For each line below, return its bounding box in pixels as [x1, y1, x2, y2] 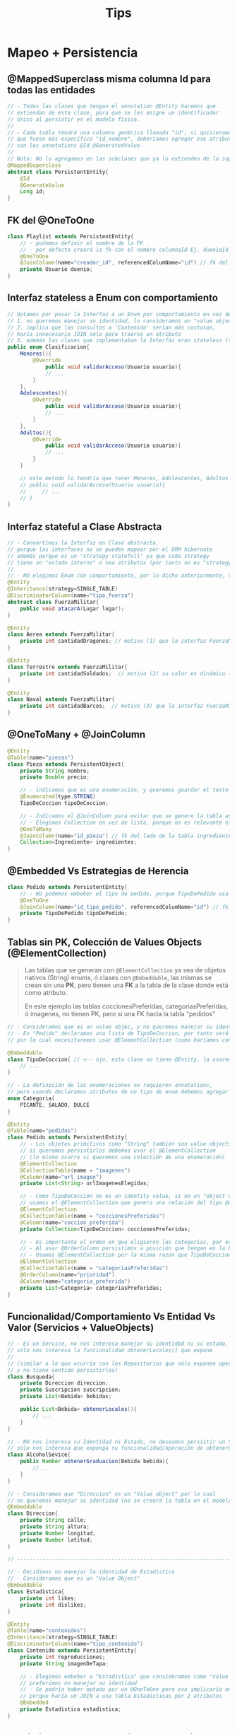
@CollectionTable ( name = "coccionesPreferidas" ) [20, 1212, 166, 1219]
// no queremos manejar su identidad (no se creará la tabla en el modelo [7, 1497, 232, 1504]
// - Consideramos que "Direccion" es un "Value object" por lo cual [7, 1490, 217, 1497]
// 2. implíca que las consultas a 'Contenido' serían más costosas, [7, 324, 217, 331]
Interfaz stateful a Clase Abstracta [7, 520, 162, 533]
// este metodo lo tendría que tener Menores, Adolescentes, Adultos [20, 475, 229, 482]
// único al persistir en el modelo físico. [7, 115, 140, 123]
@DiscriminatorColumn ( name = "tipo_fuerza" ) [7, 592, 134, 599]
